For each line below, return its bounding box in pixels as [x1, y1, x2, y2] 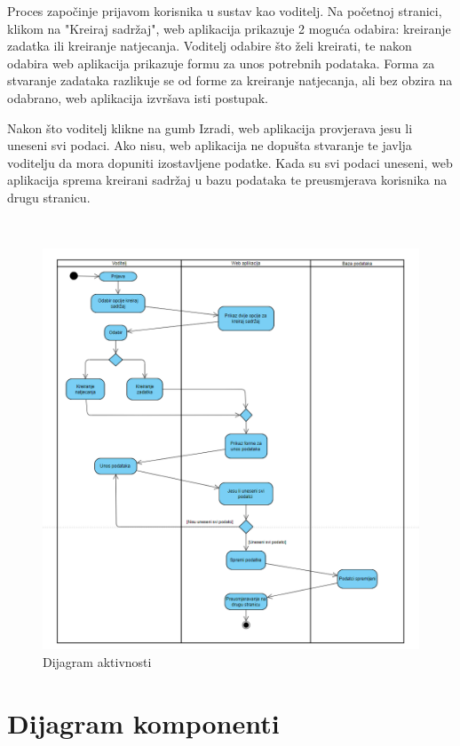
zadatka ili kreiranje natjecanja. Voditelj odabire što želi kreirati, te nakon [7, 36, 412, 55]
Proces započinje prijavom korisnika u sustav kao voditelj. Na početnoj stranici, [7, 2, 442, 20]
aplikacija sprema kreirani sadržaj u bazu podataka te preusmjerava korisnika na [7, 171, 448, 189]
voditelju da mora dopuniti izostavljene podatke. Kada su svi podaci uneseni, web [7, 153, 453, 171]
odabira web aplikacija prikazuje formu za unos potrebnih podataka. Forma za [7, 53, 435, 72]
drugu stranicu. [7, 187, 91, 206]
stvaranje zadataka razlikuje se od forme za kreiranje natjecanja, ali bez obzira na [7, 71, 453, 90]
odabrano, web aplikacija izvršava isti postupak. [7, 88, 268, 107]
